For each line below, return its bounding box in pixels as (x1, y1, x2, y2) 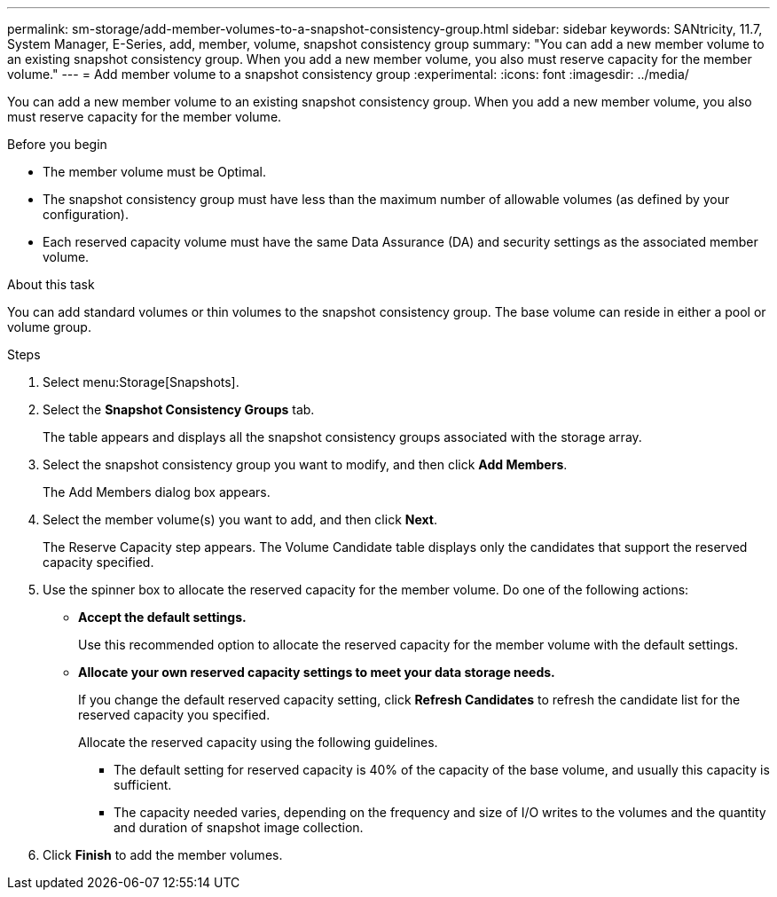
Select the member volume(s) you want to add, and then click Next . (43, 512, 437, 527)
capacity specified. (43, 555, 154, 570)
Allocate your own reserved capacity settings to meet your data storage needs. (78, 665, 555, 680)
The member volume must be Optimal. (43, 164, 266, 179)
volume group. (7, 319, 91, 334)
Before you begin (7, 137, 107, 152)
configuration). (43, 207, 129, 222)
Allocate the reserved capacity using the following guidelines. (78, 735, 438, 750)
